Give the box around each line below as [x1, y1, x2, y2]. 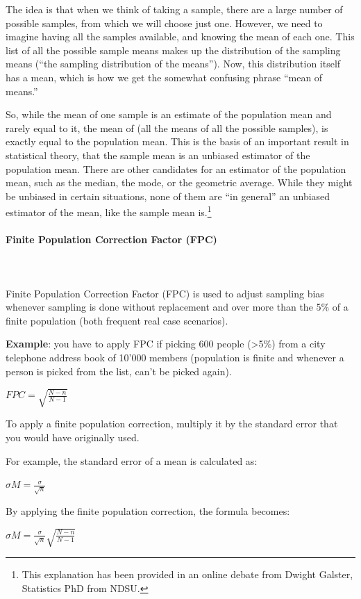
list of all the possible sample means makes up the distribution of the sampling [6, 42, 341, 57]
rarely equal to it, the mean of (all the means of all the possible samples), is [6, 120, 328, 135]
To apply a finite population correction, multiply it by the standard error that [6, 416, 338, 431]
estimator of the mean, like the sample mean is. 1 [6, 203, 212, 219]
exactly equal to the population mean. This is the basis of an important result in [6, 134, 349, 149]
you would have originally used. [6, 429, 140, 444]
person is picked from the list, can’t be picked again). [6, 363, 232, 378]
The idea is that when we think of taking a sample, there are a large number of [6, 2, 343, 16]
